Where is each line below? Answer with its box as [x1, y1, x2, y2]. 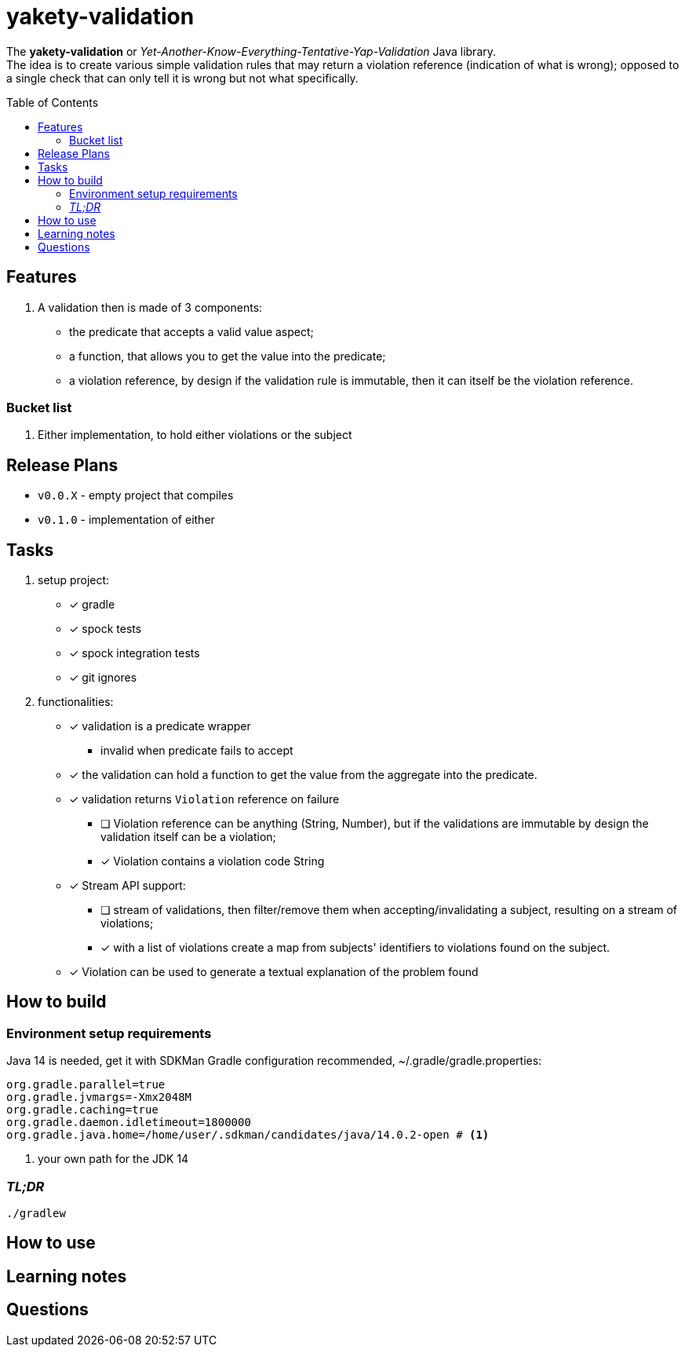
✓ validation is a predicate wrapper [69, 719, 251, 733]
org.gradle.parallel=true [6, 1078, 166, 1092]
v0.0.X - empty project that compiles [38, 488, 234, 503]
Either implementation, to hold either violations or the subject [38, 428, 352, 442]
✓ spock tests [69, 622, 142, 636]
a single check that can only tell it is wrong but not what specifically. [6, 71, 359, 85]
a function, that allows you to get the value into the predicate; [69, 349, 386, 363]
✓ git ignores [69, 671, 137, 685]
